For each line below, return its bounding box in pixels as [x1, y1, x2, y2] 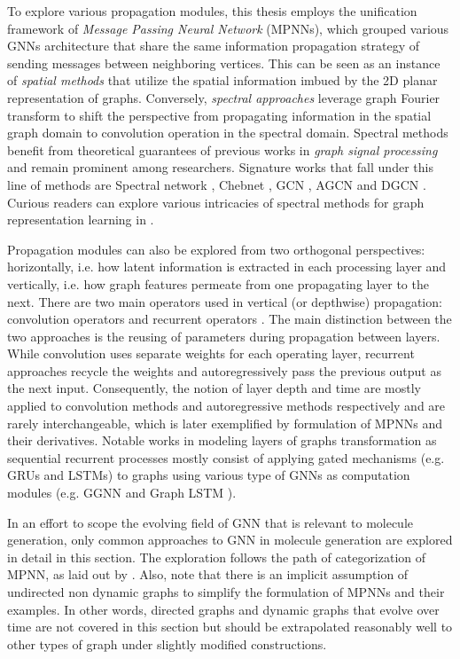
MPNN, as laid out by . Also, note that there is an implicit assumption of [7, 565, 409, 584]
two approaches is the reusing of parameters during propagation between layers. [7, 326, 441, 345]
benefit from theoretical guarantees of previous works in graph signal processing [7, 140, 438, 159]
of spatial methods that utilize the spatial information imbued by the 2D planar [7, 71, 438, 90]
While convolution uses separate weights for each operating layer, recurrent [7, 344, 415, 363]
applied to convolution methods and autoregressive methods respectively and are [7, 396, 446, 415]
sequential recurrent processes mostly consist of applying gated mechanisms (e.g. [7, 448, 445, 467]
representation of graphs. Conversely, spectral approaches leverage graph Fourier [7, 88, 441, 106]
